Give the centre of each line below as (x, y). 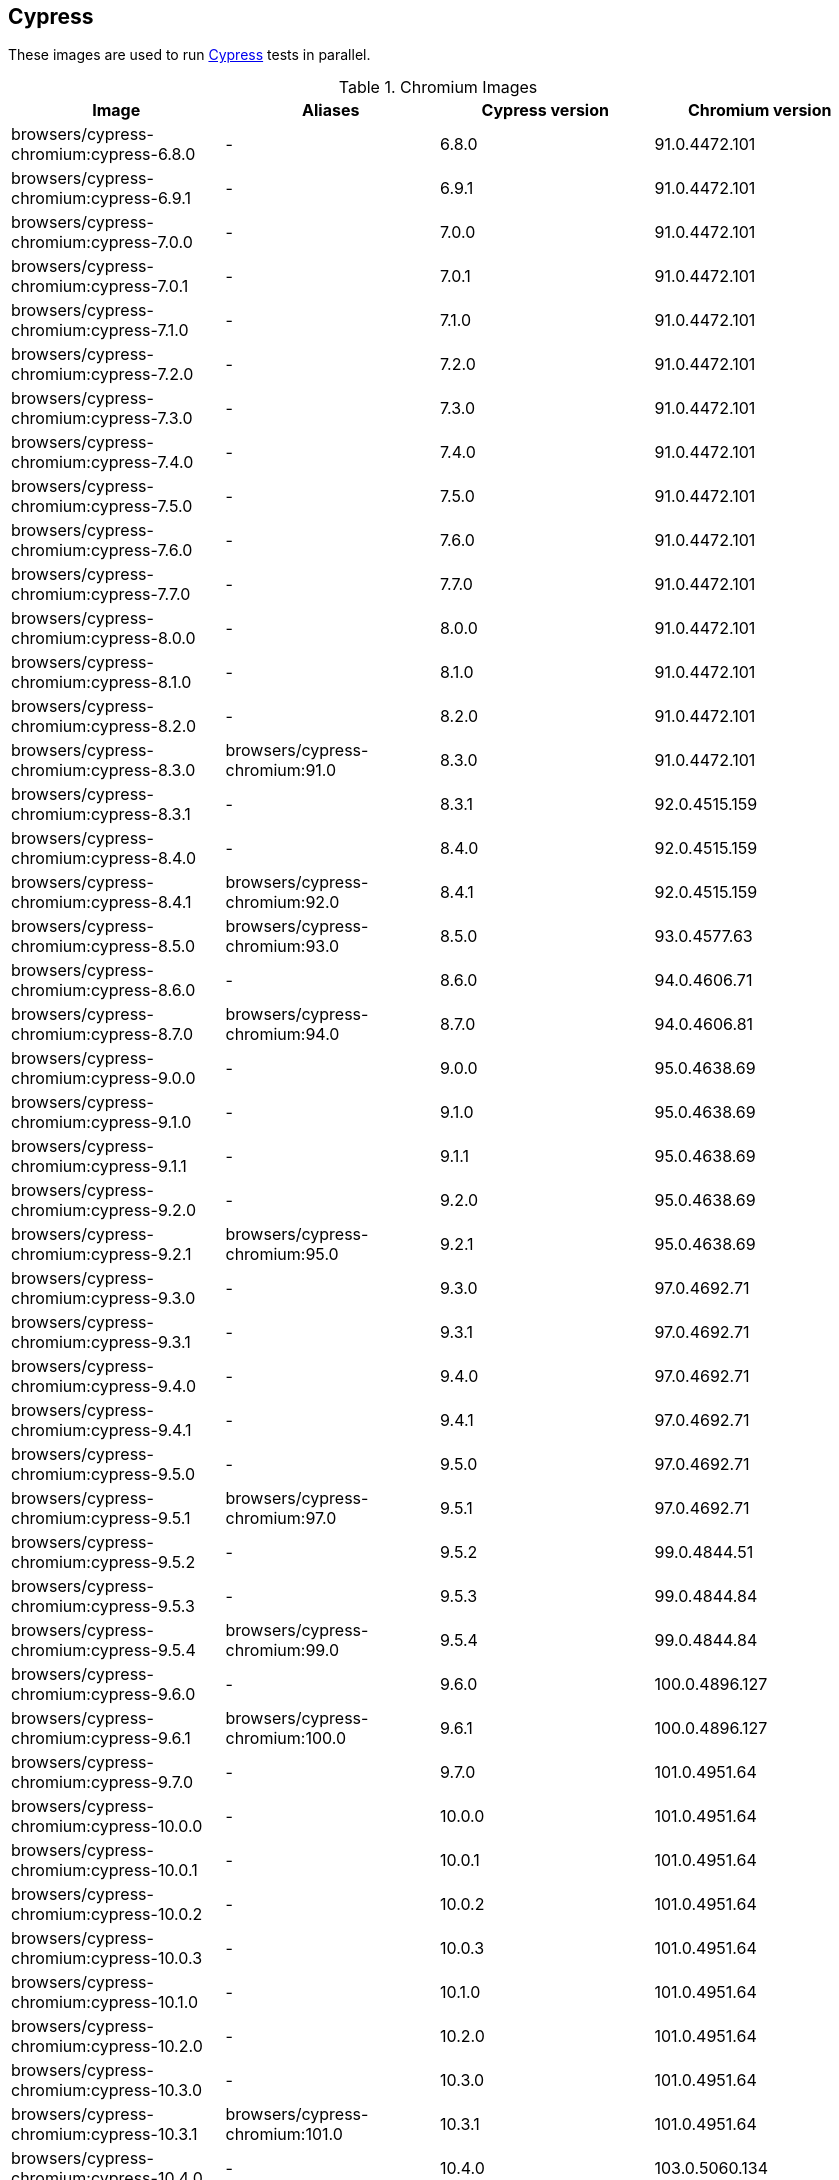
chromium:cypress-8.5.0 (103, 946)
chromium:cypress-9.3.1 (101, 1342)
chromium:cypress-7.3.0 (102, 418)
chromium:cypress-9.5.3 (103, 1606)
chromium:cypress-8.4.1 (101, 902)
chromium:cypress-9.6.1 (101, 1738)
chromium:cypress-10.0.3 (107, 1958)
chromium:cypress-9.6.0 (103, 1694)
